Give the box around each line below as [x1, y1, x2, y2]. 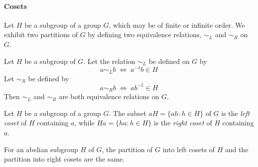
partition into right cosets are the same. [4, 154, 125, 164]
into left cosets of [162, 144, 215, 154]
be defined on [148, 56, 190, 66]
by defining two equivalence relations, [88, 29, 201, 40]
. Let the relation [83, 56, 135, 66]
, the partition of [102, 144, 153, 154]
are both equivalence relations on [59, 91, 159, 102]
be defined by [28, 73, 69, 83]
